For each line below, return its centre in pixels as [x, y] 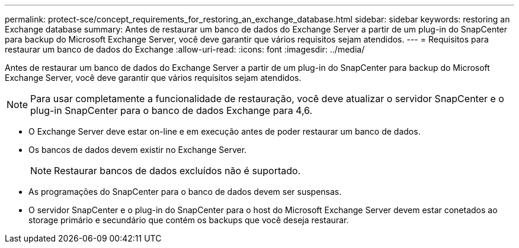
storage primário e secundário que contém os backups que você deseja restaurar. [189, 220]
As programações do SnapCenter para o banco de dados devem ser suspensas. [185, 192]
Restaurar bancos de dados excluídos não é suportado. [177, 171]
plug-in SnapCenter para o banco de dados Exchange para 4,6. [172, 110]
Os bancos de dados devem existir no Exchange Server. [138, 150]
